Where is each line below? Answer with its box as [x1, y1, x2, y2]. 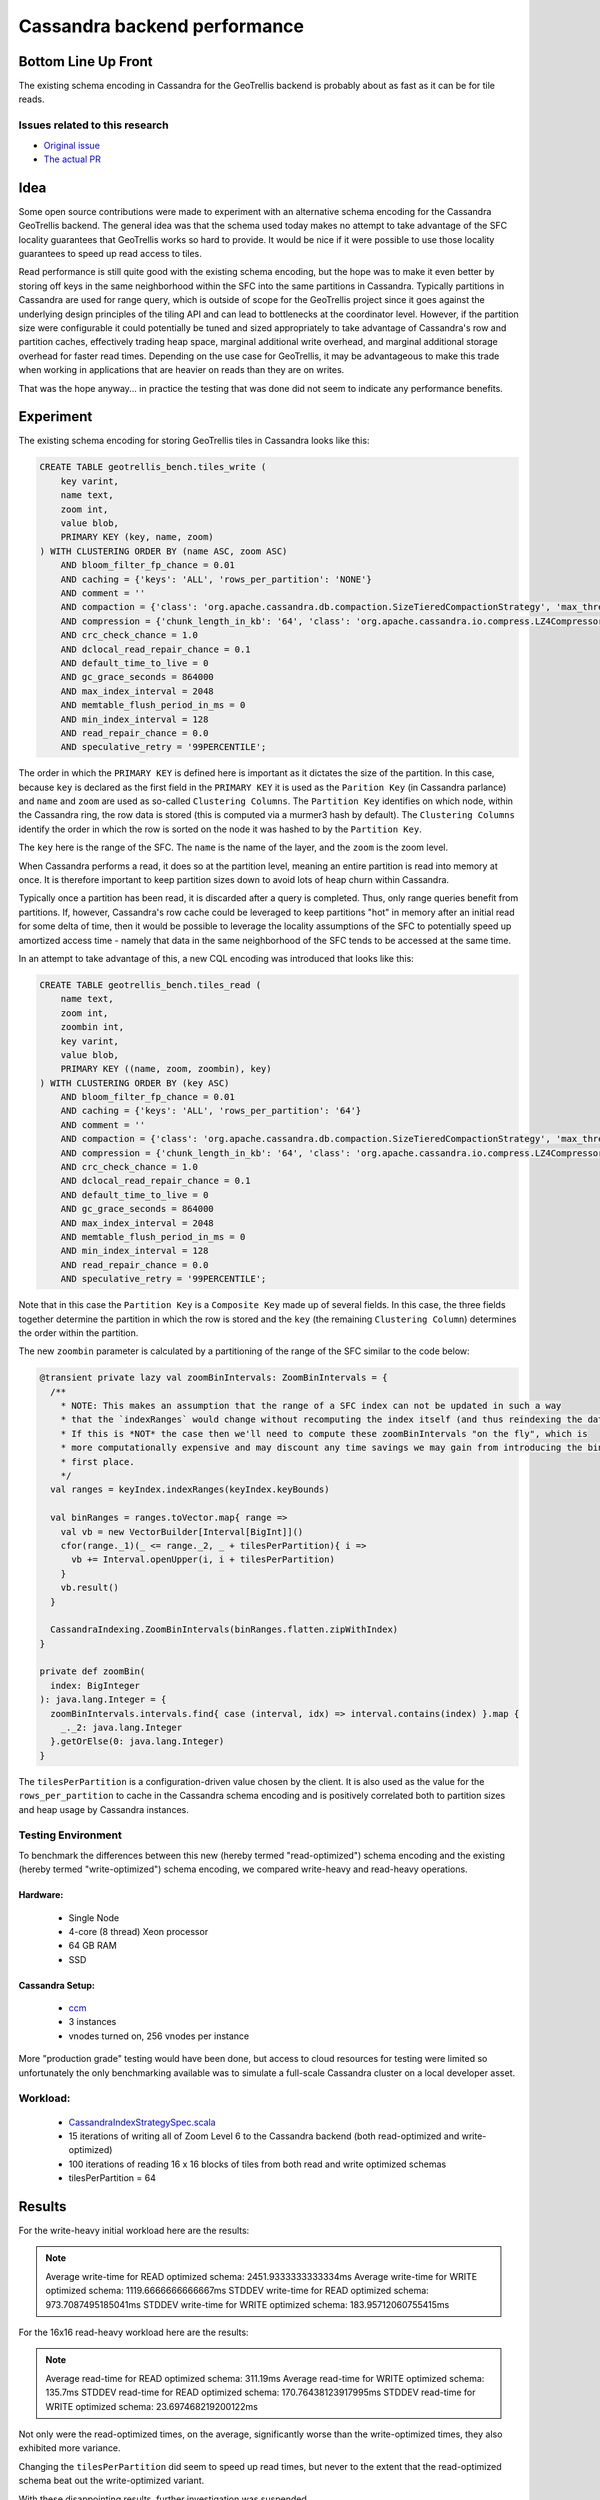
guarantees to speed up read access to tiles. [18, 248, 202, 260]
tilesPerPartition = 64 [68, 2172, 157, 2184]
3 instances [68, 2016, 117, 2028]
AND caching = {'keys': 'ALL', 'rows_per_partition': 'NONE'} [60, 573, 372, 585]
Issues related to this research [18, 118, 169, 132]
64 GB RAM [68, 1940, 117, 1952]
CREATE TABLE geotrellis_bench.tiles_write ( [39, 461, 267, 473]
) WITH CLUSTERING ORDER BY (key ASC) [39, 1077, 230, 1089]
